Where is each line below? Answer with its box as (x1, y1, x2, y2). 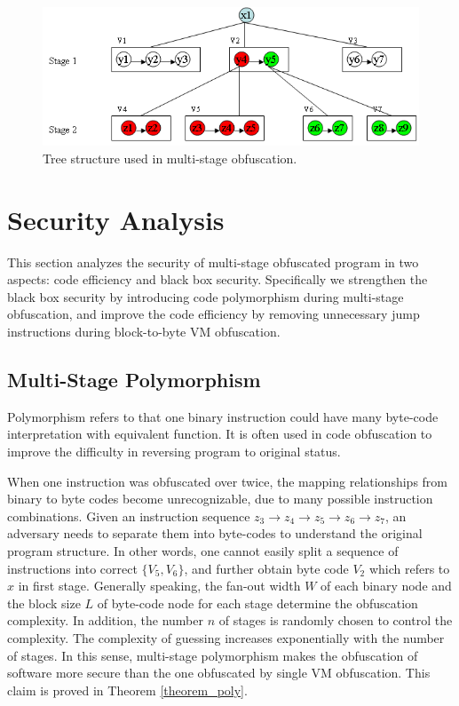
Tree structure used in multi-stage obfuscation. (43, 148, 297, 167)
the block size (7, 593, 81, 612)
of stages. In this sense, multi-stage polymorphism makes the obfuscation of (7, 646, 418, 664)
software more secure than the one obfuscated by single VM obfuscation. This (7, 663, 431, 682)
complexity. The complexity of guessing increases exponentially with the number (7, 628, 445, 647)
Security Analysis (7, 201, 225, 237)
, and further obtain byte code (184, 559, 349, 577)
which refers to (368, 559, 450, 577)
